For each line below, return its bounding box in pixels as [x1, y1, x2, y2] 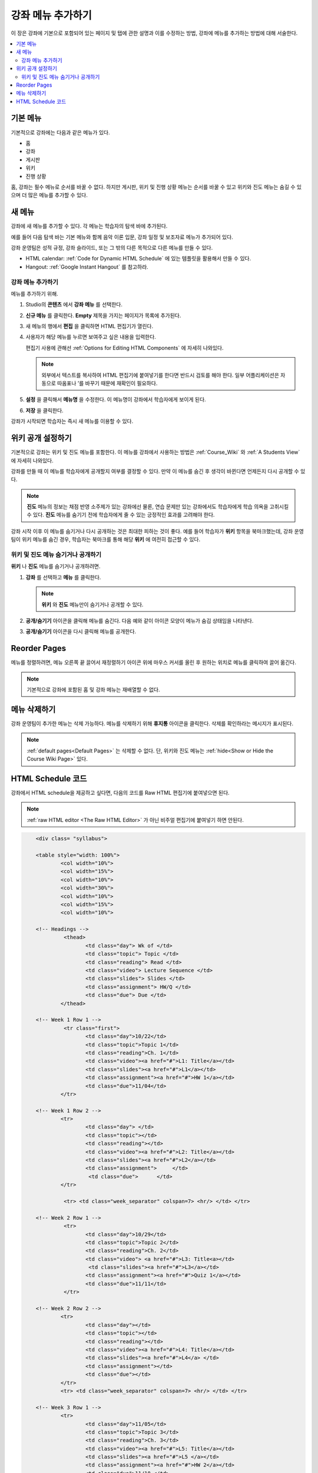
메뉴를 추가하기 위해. [11, 290, 58, 297]
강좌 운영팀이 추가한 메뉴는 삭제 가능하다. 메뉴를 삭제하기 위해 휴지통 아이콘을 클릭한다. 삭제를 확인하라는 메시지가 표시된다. [11, 719, 294, 727]
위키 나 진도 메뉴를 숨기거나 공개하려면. [11, 563, 101, 570]
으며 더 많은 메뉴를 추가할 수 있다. [11, 191, 88, 199]
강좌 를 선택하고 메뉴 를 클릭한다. [25, 573, 101, 580]
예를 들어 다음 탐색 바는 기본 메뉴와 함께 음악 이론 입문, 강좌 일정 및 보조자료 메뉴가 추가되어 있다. [11, 233, 234, 240]
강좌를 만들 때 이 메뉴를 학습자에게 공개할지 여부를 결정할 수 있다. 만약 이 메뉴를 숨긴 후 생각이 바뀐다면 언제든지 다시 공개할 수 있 [11, 467, 306, 474]
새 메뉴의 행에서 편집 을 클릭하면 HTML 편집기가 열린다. [25, 323, 154, 330]
